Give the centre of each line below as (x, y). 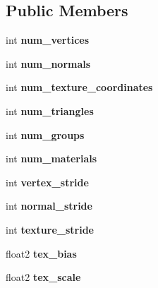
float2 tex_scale (43, 277)
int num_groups (45, 134)
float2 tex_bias (41, 253)
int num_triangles (50, 110)
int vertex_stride (47, 182)
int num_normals (48, 63)
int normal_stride (49, 206)
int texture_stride (50, 229)
